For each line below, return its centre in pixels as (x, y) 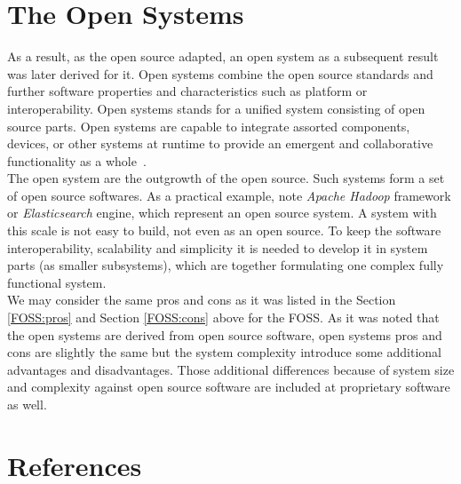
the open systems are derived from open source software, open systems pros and (225, 334)
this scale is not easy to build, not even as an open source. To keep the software (224, 230)
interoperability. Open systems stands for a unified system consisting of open (216, 108)
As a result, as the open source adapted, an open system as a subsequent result (223, 56)
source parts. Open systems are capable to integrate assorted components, (209, 126)
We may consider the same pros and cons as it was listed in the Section (202, 300)
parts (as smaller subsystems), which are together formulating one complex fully (226, 265)
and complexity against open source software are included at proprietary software (229, 387)
